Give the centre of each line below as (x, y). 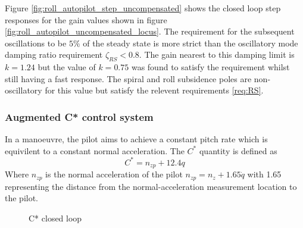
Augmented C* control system (79, 116)
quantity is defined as (238, 150)
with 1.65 (264, 174)
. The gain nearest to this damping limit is (217, 54)
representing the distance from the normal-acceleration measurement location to (151, 186)
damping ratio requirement (54, 54)
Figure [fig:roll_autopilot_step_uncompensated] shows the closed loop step (143, 8)
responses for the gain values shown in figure (86, 19)
